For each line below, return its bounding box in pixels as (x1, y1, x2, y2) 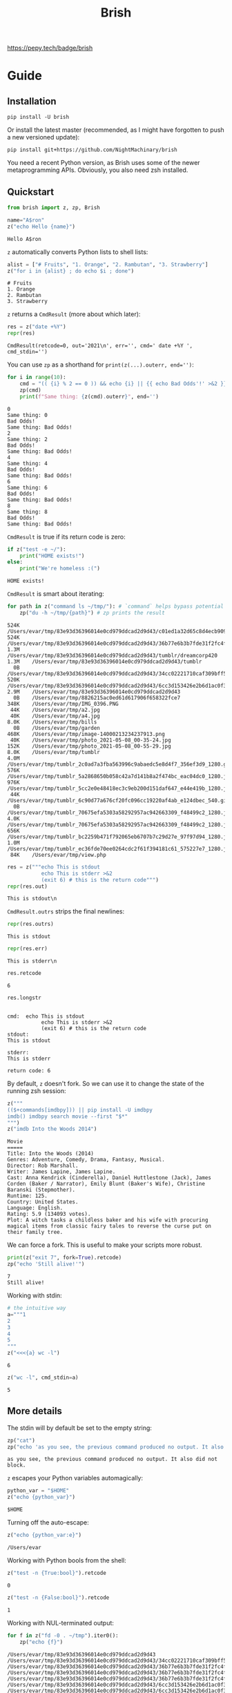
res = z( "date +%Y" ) (7, 323, 67, 331)
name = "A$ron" (7, 216, 45, 224)
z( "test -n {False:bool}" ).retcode (7, 1594, 110, 1601)
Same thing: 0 (7, 412, 48, 418)
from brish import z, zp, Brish (7, 204, 100, 211)
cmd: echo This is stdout (7, 1013, 85, 1020)
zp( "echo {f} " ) (19, 1638, 64, 1645)
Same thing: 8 (7, 508, 48, 515)
